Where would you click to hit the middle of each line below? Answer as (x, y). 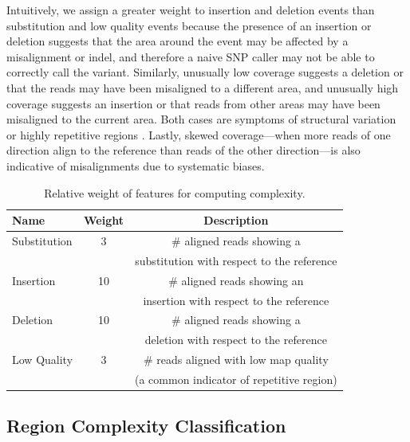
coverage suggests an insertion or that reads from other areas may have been (193, 103)
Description (236, 220)
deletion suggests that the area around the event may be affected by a (177, 41)
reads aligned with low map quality (242, 360)
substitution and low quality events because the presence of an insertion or (189, 25)
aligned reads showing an (242, 280)
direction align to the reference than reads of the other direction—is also (183, 150)
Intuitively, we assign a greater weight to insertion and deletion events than (191, 10)
